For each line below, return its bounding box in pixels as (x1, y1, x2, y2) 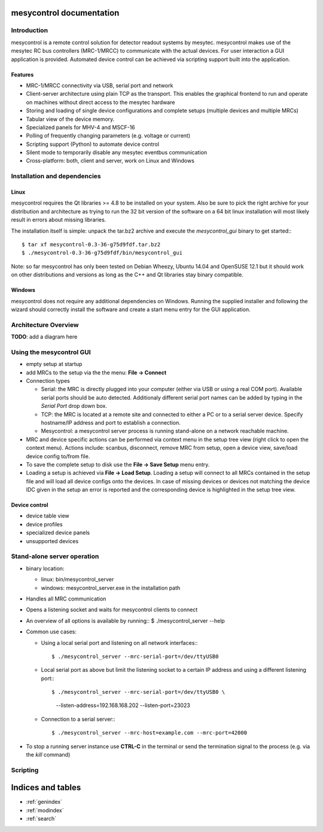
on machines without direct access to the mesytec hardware (26, 99, 175, 106)
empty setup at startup (26, 361, 83, 368)
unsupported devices (26, 537, 79, 544)
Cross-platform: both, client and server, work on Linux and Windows (26, 157, 194, 164)
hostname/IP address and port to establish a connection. (41, 419, 181, 426)
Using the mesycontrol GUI (11, 348, 91, 356)
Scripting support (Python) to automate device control (26, 141, 160, 148)
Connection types (26, 377, 70, 384)
